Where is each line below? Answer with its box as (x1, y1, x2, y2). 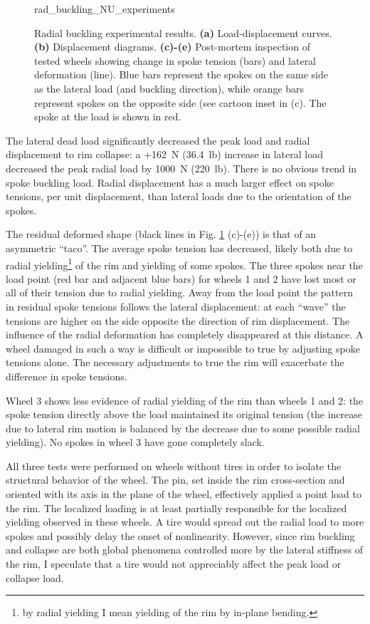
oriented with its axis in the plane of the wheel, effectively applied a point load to (6, 487, 361, 501)
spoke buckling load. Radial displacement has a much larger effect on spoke (6, 175, 334, 189)
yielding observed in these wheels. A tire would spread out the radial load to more (6, 514, 364, 529)
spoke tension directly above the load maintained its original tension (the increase (6, 407, 363, 422)
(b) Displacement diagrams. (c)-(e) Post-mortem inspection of (34, 39, 310, 54)
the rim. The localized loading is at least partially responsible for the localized (6, 500, 347, 515)
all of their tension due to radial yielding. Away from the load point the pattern (6, 285, 353, 300)
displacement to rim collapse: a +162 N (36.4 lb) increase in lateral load (6, 147, 323, 162)
